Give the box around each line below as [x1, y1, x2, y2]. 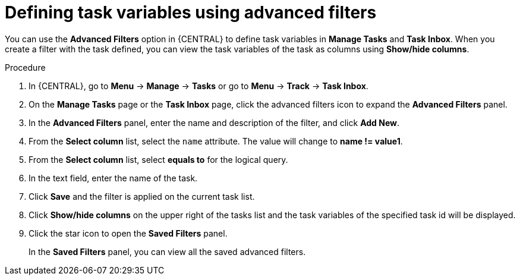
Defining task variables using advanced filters [5, 2, 377, 23]
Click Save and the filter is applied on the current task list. [29, 191, 255, 202]
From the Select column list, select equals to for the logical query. [29, 154, 288, 165]
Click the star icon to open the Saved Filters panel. [29, 228, 228, 238]
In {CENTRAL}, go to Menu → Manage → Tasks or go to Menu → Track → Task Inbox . [29, 80, 368, 91]
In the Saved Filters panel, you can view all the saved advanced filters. [29, 246, 306, 257]
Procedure [5, 62, 46, 73]
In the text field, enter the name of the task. [29, 172, 198, 183]
